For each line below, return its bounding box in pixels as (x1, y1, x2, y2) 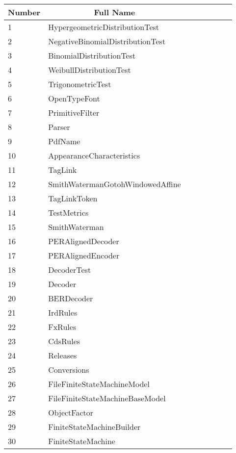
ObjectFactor (48, 407, 94, 418)
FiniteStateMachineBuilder (48, 421, 141, 432)
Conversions (48, 364, 89, 375)
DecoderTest (48, 264, 91, 275)
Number (8, 6, 41, 18)
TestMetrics (48, 207, 89, 218)
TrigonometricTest (48, 78, 111, 90)
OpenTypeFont (48, 93, 100, 104)
